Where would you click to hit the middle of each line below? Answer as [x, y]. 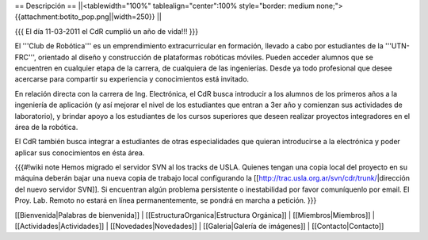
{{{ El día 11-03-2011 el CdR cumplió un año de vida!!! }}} [107, 31]
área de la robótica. [46, 127]
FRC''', [25, 57]
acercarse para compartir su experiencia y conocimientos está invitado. [132, 79]
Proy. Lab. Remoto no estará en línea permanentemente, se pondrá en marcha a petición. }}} [166, 200]
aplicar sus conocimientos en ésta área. [80, 152]
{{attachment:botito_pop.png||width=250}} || [88, 17]
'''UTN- [397, 46]
